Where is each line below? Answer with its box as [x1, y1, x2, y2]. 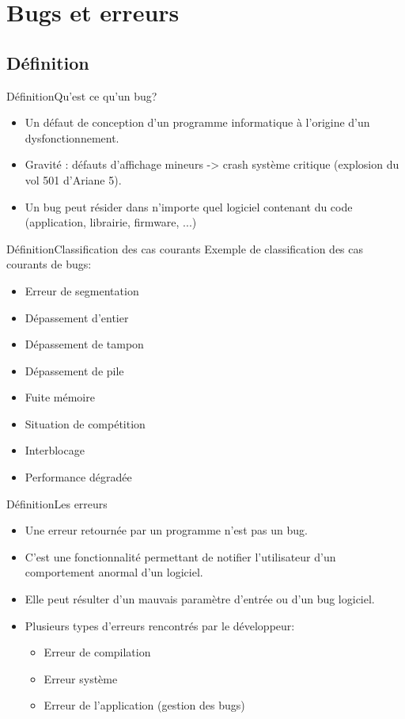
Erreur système [44, 670, 118, 687]
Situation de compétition [25, 415, 146, 432]
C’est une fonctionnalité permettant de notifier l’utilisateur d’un [25, 548, 336, 565]
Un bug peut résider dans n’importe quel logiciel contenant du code [25, 198, 353, 215]
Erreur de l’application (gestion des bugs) [44, 697, 245, 713]
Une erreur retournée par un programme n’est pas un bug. [25, 522, 308, 538]
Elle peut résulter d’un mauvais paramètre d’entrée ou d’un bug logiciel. [25, 591, 375, 607]
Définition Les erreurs [6, 495, 108, 512]
